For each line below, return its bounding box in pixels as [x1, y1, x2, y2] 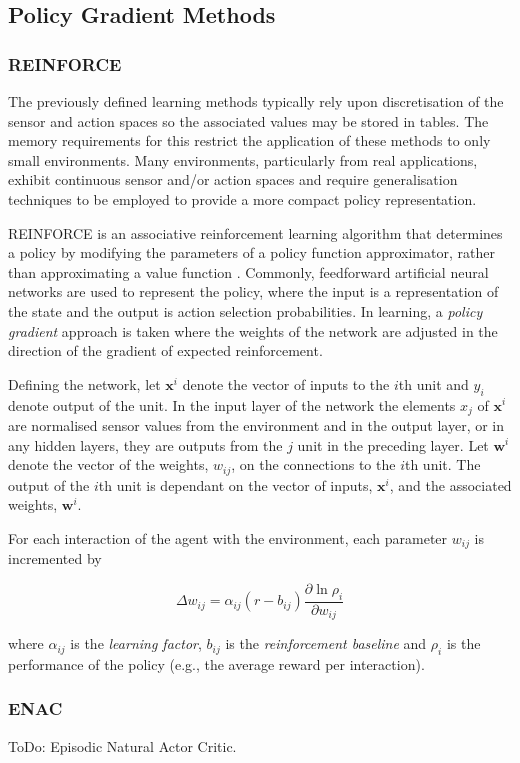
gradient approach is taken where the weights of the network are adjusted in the [8, 320, 498, 341]
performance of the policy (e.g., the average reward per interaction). [8, 653, 425, 674]
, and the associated [389, 474, 512, 495]
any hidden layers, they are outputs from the [8, 434, 283, 455]
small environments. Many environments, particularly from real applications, [8, 149, 478, 170]
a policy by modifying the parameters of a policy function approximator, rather [8, 242, 495, 263]
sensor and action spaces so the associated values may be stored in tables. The [8, 110, 489, 131]
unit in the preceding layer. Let [297, 434, 489, 455]
